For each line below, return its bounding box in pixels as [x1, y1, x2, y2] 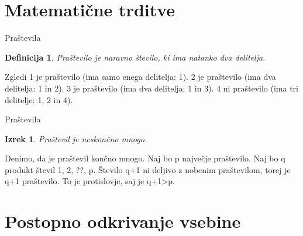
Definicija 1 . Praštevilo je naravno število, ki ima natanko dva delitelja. [5, 51, 266, 63]
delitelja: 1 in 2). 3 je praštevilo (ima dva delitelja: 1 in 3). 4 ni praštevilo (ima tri [5, 82, 298, 94]
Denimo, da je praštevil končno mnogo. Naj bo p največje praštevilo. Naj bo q [5, 152, 285, 164]
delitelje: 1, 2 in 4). [5, 93, 73, 105]
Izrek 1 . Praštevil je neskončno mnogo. [5, 132, 147, 145]
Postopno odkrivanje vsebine [5, 209, 241, 233]
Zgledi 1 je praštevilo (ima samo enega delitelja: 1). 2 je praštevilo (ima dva [5, 71, 276, 83]
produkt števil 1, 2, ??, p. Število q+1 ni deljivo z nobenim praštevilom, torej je [5, 163, 291, 175]
